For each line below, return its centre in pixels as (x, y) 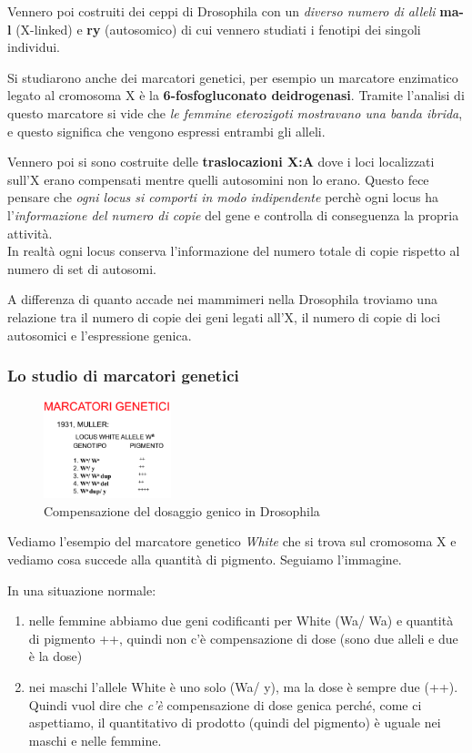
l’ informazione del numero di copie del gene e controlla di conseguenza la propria (233, 214)
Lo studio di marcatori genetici (123, 376)
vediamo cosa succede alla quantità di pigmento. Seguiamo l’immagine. (205, 559)
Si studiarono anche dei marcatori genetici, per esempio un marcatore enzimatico (233, 77)
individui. (34, 47)
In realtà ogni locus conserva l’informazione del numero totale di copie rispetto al (234, 251)
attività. (30, 233)
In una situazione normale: (82, 590)
